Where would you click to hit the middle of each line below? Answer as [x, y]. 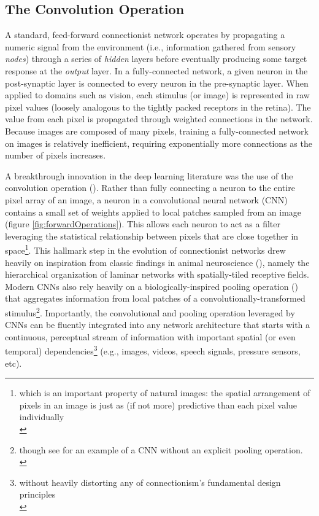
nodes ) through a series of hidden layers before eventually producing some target [156, 59]
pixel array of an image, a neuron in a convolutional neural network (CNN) [146, 199]
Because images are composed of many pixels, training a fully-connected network [157, 131]
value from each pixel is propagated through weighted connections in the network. [159, 119]
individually [42, 417]
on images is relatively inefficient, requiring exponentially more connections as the [159, 143]
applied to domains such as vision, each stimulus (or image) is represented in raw [157, 95]
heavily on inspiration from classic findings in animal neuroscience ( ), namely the [157, 262]
